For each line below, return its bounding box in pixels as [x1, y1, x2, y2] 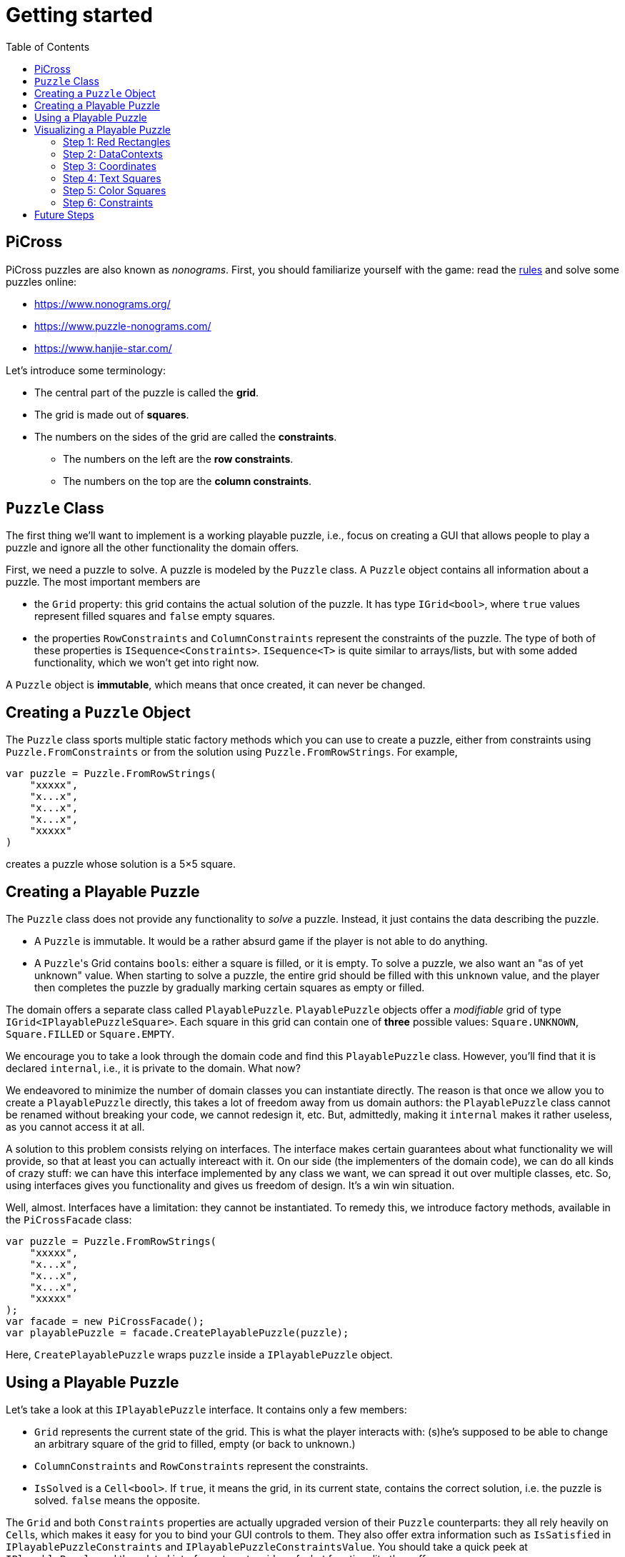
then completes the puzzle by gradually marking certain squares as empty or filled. [34, 981, 425, 994]
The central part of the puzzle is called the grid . [34, 386, 259, 399]
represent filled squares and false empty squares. [34, 610, 276, 623]
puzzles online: [6, 275, 77, 288]
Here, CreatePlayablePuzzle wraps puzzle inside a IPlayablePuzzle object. [6, 1348, 393, 1361]
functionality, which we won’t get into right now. [34, 656, 259, 669]
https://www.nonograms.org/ [34, 297, 171, 310]
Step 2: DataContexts [63, 147, 164, 160]
